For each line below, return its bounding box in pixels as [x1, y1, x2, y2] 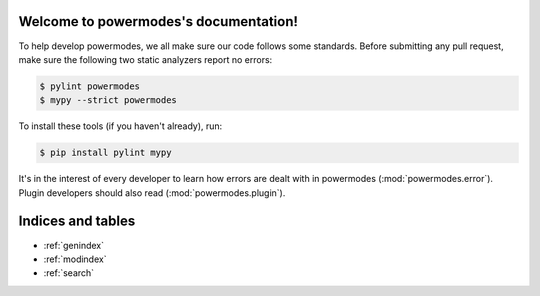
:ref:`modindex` [43, 253, 107, 265]
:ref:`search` [43, 267, 95, 279]
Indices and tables [18, 213, 136, 230]
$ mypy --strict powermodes [39, 95, 177, 106]
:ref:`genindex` [43, 239, 105, 251]
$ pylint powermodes [39, 80, 140, 92]
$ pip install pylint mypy [39, 147, 172, 159]
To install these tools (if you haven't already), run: [18, 120, 223, 132]
